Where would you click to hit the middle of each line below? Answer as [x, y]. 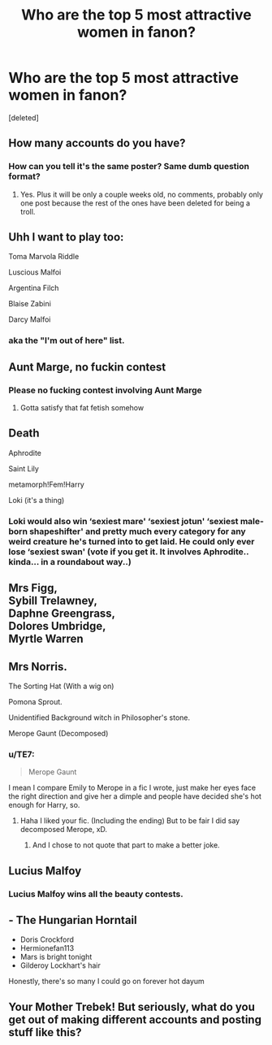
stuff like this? [45, 1032]
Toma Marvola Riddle [44, 257]
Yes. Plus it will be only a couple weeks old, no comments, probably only [142, 194]
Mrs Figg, [33, 588]
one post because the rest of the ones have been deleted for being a [135, 203]
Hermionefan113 [47, 948]
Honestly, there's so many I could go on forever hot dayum [106, 982]
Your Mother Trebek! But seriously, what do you [132, 1006]
